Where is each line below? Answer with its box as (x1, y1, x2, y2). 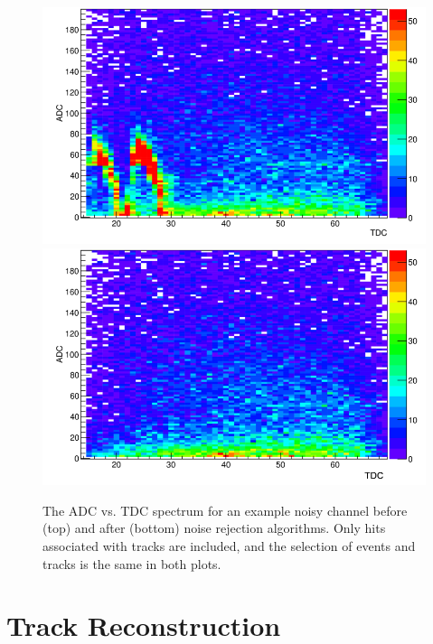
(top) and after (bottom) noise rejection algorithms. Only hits (42, 518, 386, 537)
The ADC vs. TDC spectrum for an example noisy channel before (42, 500, 408, 519)
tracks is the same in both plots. (42, 554, 221, 573)
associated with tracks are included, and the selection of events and (42, 537, 416, 555)
